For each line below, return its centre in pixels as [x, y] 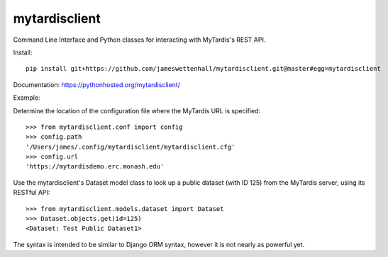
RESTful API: [32, 193]
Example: [27, 98]
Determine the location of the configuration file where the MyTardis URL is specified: [137, 110]
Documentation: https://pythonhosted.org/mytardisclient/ [97, 84]
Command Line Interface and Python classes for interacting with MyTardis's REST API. [139, 40]
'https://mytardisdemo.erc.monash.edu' [95, 167]
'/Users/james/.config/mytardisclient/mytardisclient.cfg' [131, 147]
